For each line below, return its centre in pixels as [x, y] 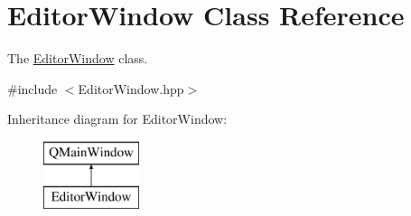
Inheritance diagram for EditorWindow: [117, 119]
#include [33, 88]
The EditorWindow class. [78, 58]
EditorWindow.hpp [131, 88]
